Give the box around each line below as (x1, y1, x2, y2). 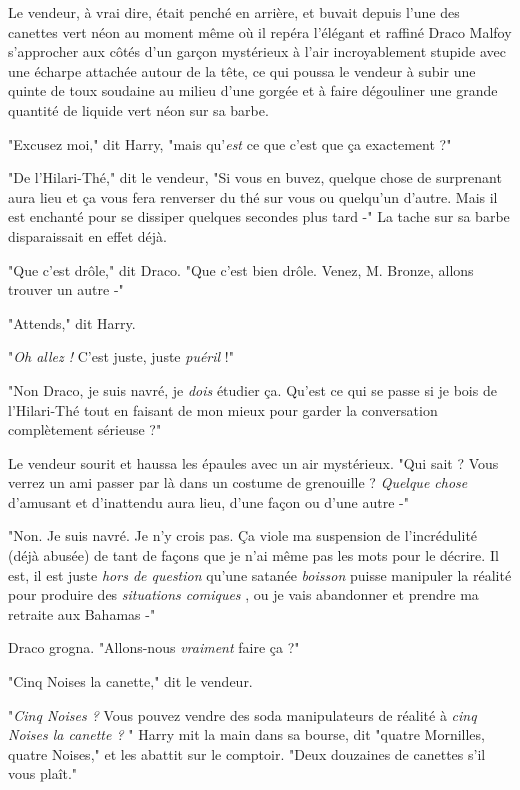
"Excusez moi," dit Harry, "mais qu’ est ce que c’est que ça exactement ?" (8, 133, 452, 154)
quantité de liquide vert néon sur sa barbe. (8, 99, 269, 120)
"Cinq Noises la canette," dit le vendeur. (8, 671, 253, 692)
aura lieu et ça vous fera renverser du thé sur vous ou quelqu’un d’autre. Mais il (8, 186, 498, 207)
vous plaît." (8, 763, 78, 784)
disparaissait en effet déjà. (8, 225, 167, 246)
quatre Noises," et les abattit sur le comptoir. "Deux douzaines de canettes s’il (8, 743, 486, 764)
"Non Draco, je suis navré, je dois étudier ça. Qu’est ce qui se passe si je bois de (8, 379, 497, 400)
